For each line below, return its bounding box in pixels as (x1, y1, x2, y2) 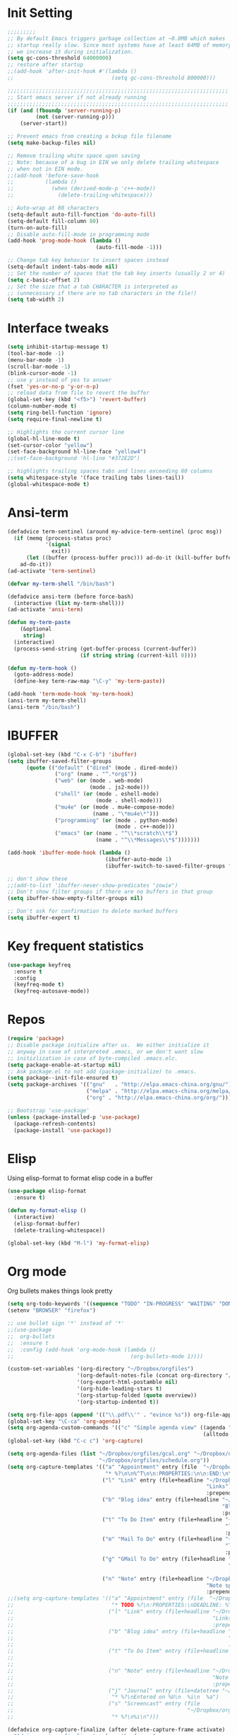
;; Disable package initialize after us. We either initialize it (7, 1042, 210, 1049)
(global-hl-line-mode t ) (7, 435, 80, 442)
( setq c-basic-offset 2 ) (7, 276, 80, 284)
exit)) (51, 548, 71, 555)
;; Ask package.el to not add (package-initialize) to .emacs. (7, 1068, 197, 1075)
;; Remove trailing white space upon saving (7, 152, 140, 159)
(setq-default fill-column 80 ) (7, 217, 99, 224)
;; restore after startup (7, 62, 83, 69)
